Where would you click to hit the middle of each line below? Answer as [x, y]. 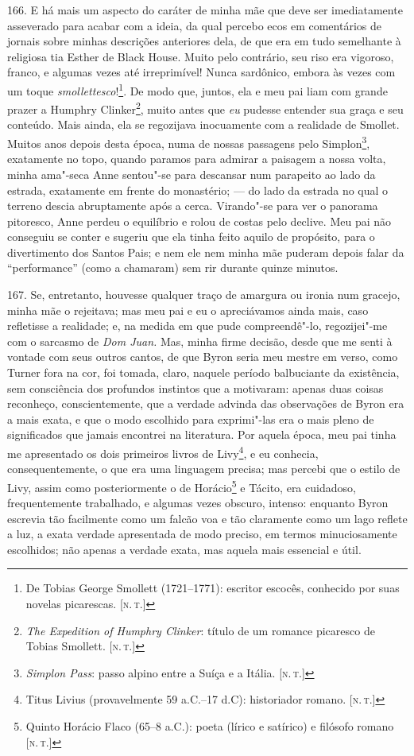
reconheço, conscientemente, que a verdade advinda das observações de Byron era [206, 403]
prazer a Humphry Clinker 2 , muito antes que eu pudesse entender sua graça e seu [205, 108]
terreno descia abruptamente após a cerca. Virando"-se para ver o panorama [193, 205]
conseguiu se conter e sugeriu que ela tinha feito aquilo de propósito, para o [191, 236]
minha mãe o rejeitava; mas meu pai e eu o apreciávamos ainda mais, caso [188, 310]
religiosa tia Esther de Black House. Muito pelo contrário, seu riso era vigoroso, [201, 56]
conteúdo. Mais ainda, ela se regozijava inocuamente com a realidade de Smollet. [203, 124]
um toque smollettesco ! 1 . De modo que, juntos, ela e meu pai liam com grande [197, 89]
